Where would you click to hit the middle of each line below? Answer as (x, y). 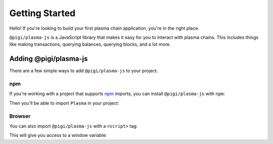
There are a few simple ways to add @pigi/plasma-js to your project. (84, 71)
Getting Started (42, 13)
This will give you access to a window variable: (58, 135)
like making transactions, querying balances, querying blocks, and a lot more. (90, 44)
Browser (20, 116)
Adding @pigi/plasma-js (49, 59)
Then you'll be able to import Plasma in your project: (64, 103)
